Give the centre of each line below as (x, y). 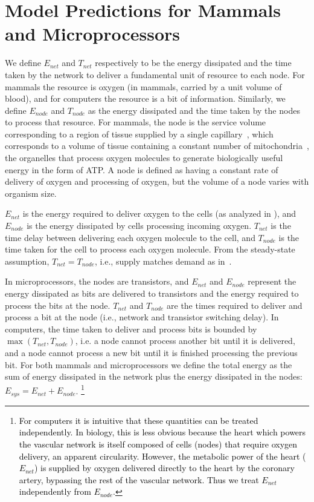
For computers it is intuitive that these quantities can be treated (139, 420)
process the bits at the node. (58, 305)
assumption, (27, 261)
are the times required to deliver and (235, 305)
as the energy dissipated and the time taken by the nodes (194, 110)
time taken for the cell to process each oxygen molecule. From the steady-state (150, 249)
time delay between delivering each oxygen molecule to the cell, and (130, 237)
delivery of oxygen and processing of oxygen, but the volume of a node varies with (157, 181)
